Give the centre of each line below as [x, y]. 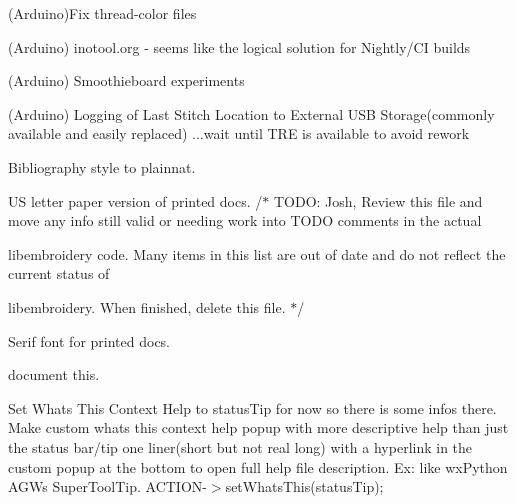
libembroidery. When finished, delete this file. [147, 306]
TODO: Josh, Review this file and [378, 200]
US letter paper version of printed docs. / [135, 200]
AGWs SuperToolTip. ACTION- [107, 486]
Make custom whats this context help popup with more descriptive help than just [258, 427]
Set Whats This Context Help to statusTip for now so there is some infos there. [252, 407]
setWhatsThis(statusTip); [304, 486]
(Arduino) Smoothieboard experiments [126, 80]
